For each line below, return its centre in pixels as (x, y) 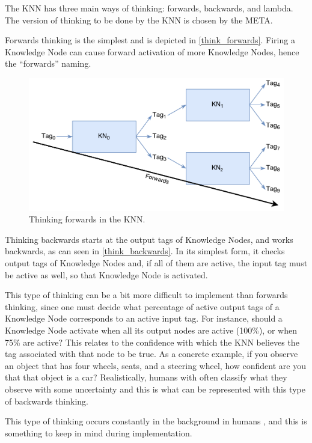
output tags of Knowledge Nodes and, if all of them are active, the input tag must (156, 262)
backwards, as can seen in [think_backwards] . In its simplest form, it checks (145, 251)
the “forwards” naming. (48, 63)
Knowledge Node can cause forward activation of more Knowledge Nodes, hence (152, 51)
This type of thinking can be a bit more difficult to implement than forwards (146, 295)
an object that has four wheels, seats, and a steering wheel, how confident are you (155, 365)
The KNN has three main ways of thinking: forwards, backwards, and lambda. (149, 8)
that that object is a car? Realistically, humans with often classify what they (146, 377)
